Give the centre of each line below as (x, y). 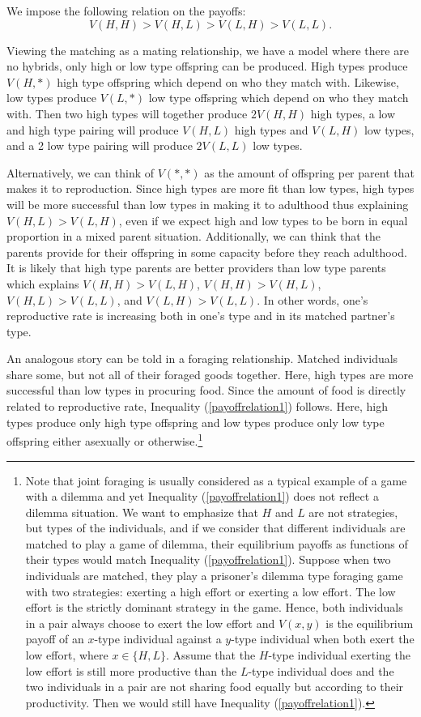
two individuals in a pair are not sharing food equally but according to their (215, 687)
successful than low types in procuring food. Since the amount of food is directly (206, 390)
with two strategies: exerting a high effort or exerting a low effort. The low (210, 591)
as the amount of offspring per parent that (309, 172)
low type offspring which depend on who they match (279, 98)
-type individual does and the (321, 670)
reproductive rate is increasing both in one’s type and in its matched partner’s (201, 316)
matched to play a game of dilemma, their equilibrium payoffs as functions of (217, 543)
